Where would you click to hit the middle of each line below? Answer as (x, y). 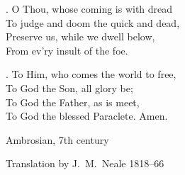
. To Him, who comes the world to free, (91, 74)
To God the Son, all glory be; (69, 87)
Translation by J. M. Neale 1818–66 (85, 163)
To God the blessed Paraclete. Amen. (87, 116)
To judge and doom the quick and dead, (93, 22)
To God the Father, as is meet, (73, 102)
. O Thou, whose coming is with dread (89, 9)
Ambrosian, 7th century (57, 139)
